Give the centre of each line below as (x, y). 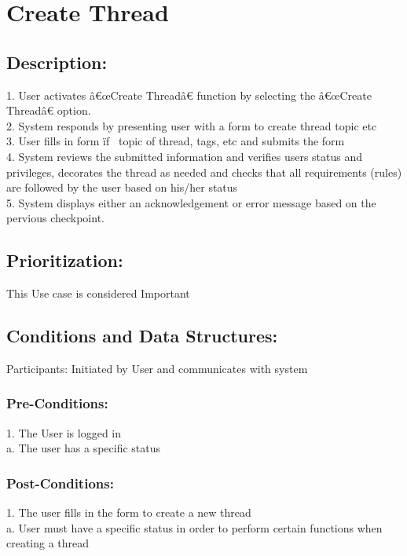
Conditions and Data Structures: (142, 336)
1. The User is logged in (64, 432)
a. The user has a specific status (83, 448)
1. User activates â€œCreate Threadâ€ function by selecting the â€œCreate (189, 95)
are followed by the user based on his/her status (122, 187)
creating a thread (48, 543)
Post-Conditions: (60, 483)
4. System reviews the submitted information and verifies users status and (185, 156)
